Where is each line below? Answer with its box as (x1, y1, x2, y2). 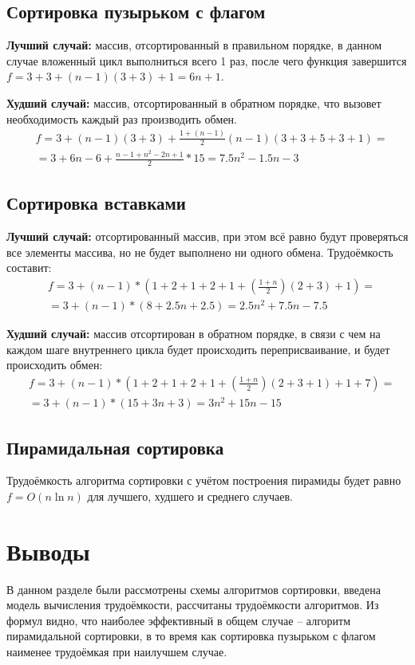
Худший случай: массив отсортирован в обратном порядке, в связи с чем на (6, 325, 381, 342)
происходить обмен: (6, 356, 103, 373)
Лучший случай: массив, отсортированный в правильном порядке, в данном (6, 37, 382, 53)
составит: (6, 259, 52, 276)
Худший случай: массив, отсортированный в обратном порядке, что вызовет (6, 94, 381, 111)
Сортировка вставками (6, 191, 186, 215)
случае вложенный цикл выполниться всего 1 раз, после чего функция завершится (6, 52, 407, 69)
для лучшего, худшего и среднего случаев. (87, 487, 293, 504)
